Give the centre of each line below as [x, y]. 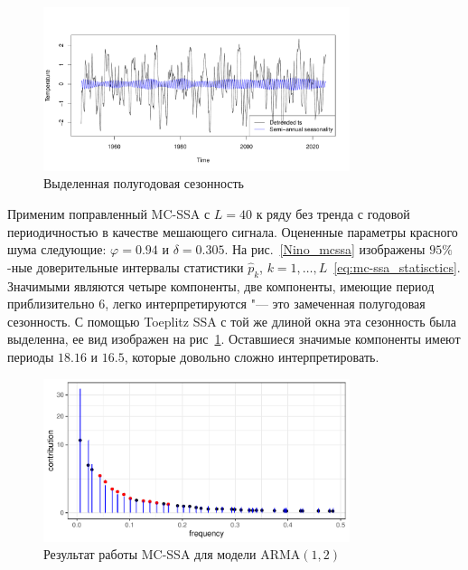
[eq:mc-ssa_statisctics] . [397, 266]
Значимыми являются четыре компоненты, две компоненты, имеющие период [221, 285]
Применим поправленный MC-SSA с [109, 214]
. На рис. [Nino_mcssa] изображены [325, 249]
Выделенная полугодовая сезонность [144, 183]
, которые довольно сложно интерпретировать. [252, 356]
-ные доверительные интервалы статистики [126, 266]
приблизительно [51, 304]
